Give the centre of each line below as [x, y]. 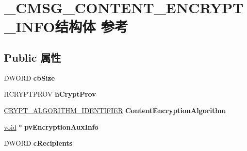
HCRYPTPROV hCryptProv [50, 94]
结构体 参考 [92, 26]
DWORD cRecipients [38, 143]
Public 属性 [33, 57]
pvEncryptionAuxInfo [61, 126]
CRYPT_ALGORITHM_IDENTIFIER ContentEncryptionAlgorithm [115, 110]
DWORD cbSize [29, 77]
